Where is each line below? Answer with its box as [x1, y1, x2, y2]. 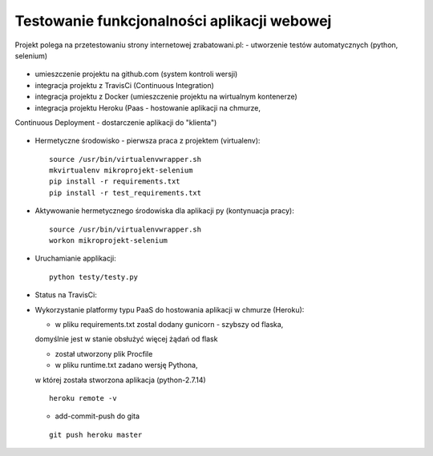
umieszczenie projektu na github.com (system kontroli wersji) [34, 69, 238, 79]
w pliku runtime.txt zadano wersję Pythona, [55, 361, 198, 370]
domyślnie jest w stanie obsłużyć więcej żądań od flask [34, 334, 218, 344]
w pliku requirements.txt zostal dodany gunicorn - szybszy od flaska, [55, 319, 284, 329]
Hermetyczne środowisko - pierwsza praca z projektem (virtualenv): [34, 136, 261, 146]
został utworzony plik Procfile [55, 349, 153, 358]
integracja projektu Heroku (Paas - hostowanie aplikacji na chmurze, [34, 103, 261, 112]
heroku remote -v [49, 393, 117, 402]
